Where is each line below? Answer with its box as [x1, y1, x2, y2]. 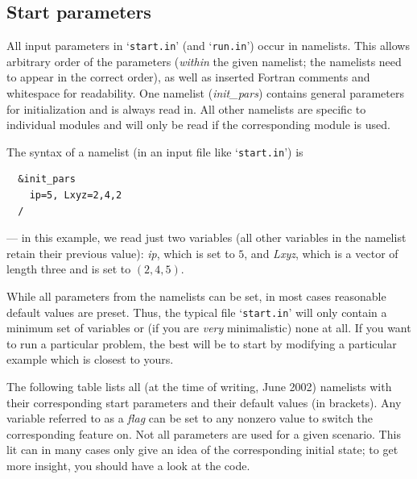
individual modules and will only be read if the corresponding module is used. [6, 116, 390, 133]
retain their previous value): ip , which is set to [6, 244, 235, 261]
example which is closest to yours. [6, 351, 174, 368]
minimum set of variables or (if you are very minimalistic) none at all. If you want [6, 319, 411, 336]
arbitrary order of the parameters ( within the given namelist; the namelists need [6, 52, 402, 69]
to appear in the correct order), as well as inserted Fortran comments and [6, 69, 370, 85]
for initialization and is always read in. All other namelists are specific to [6, 100, 366, 117]
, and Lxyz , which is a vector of [244, 244, 398, 261]
